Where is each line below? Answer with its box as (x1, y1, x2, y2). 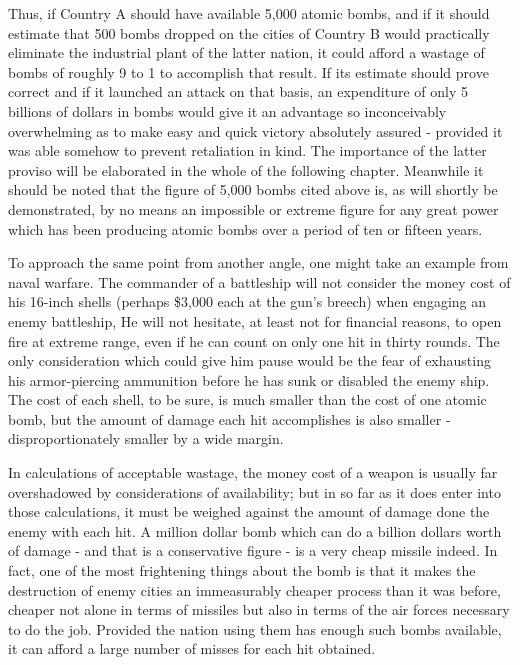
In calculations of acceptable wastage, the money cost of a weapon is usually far (8, 462, 498, 483)
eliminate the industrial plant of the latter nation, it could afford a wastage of (8, 42, 485, 63)
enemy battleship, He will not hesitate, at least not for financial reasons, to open (8, 310, 502, 331)
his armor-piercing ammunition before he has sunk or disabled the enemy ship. (8, 369, 490, 390)
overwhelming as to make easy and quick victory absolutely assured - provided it (8, 120, 503, 141)
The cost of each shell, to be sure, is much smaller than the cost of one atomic (8, 389, 487, 410)
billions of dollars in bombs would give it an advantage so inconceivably (8, 100, 447, 121)
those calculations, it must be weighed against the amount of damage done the (8, 501, 490, 522)
